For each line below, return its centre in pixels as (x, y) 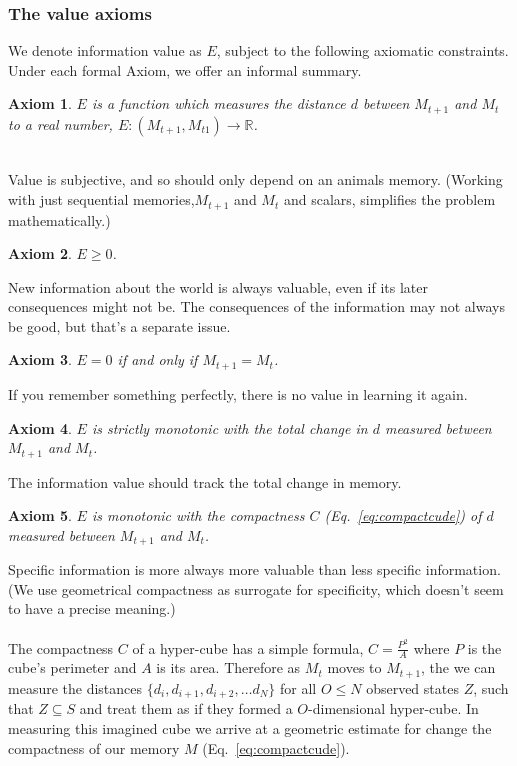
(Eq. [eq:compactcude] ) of (403, 515)
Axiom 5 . (40, 515)
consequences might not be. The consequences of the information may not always (256, 306)
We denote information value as (105, 50)
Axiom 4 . (40, 427)
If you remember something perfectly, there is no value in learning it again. (238, 393)
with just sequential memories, (101, 199)
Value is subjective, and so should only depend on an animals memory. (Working (255, 179)
